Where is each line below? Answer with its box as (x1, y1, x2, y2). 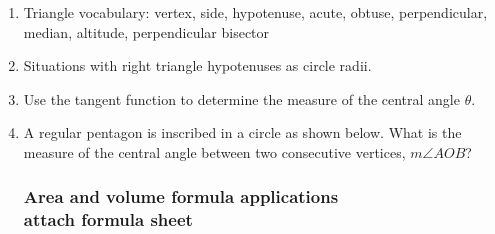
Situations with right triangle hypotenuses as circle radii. (23, 55, 372, 76)
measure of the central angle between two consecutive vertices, (23, 141, 406, 162)
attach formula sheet (23, 207, 193, 232)
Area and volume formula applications (23, 184, 339, 209)
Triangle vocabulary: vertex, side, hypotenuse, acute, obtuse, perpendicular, (23, 2, 488, 22)
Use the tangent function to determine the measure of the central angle (23, 88, 460, 109)
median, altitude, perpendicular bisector (23, 21, 270, 42)
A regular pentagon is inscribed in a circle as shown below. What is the (23, 122, 462, 143)
